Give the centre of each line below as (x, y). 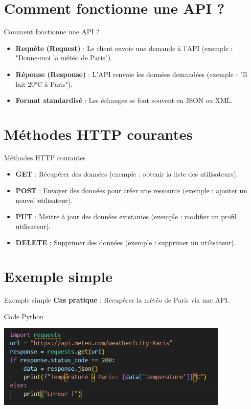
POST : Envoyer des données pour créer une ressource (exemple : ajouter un (131, 190)
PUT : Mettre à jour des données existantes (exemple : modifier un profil (126, 217)
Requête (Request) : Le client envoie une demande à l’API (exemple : (124, 48)
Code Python (24, 316)
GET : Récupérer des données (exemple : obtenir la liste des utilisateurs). (127, 174)
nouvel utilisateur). (44, 200)
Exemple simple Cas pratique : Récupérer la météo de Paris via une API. (117, 300)
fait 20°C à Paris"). (44, 84)
